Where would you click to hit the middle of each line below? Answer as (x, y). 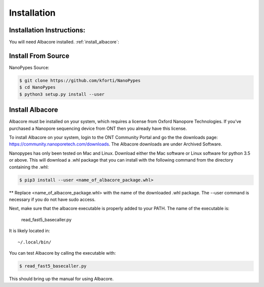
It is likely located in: (30, 231)
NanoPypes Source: (29, 67)
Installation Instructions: (47, 30)
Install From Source (39, 56)
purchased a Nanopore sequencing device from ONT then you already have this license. (98, 128)
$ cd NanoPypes (37, 87)
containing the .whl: (29, 167)
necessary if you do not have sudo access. (52, 199)
